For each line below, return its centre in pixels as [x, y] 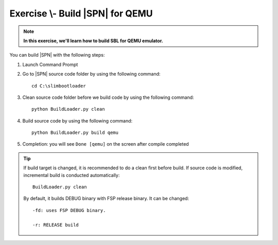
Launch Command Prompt [50, 64]
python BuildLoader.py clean [68, 109]
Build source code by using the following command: [77, 120]
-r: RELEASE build [56, 225]
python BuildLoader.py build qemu [75, 133]
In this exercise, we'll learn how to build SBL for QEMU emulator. [93, 41]
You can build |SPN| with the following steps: [57, 55]
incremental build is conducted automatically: [72, 175]
